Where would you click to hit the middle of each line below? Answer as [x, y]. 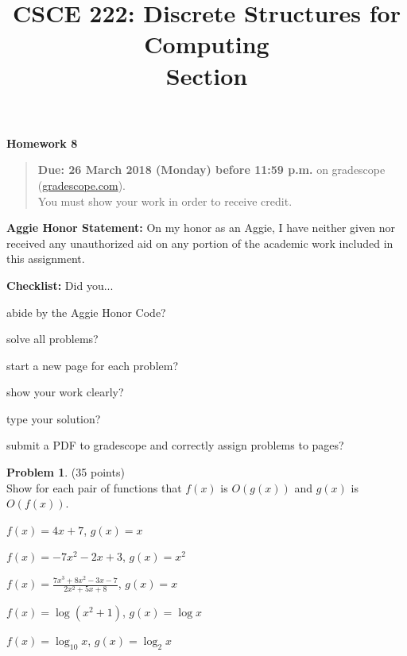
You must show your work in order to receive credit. [165, 201]
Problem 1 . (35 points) [66, 472]
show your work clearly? [65, 392]
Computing [207, 44]
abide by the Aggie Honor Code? [86, 312]
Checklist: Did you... [60, 285]
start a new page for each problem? [93, 365]
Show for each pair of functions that [94, 487]
